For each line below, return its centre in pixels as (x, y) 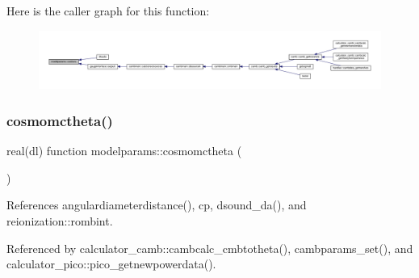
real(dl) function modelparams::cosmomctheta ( (124, 151)
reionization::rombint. (60, 221)
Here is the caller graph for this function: (108, 11)
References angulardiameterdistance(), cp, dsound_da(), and (157, 205)
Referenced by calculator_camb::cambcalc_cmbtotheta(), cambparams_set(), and (210, 248)
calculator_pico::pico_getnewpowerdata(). (111, 264)
